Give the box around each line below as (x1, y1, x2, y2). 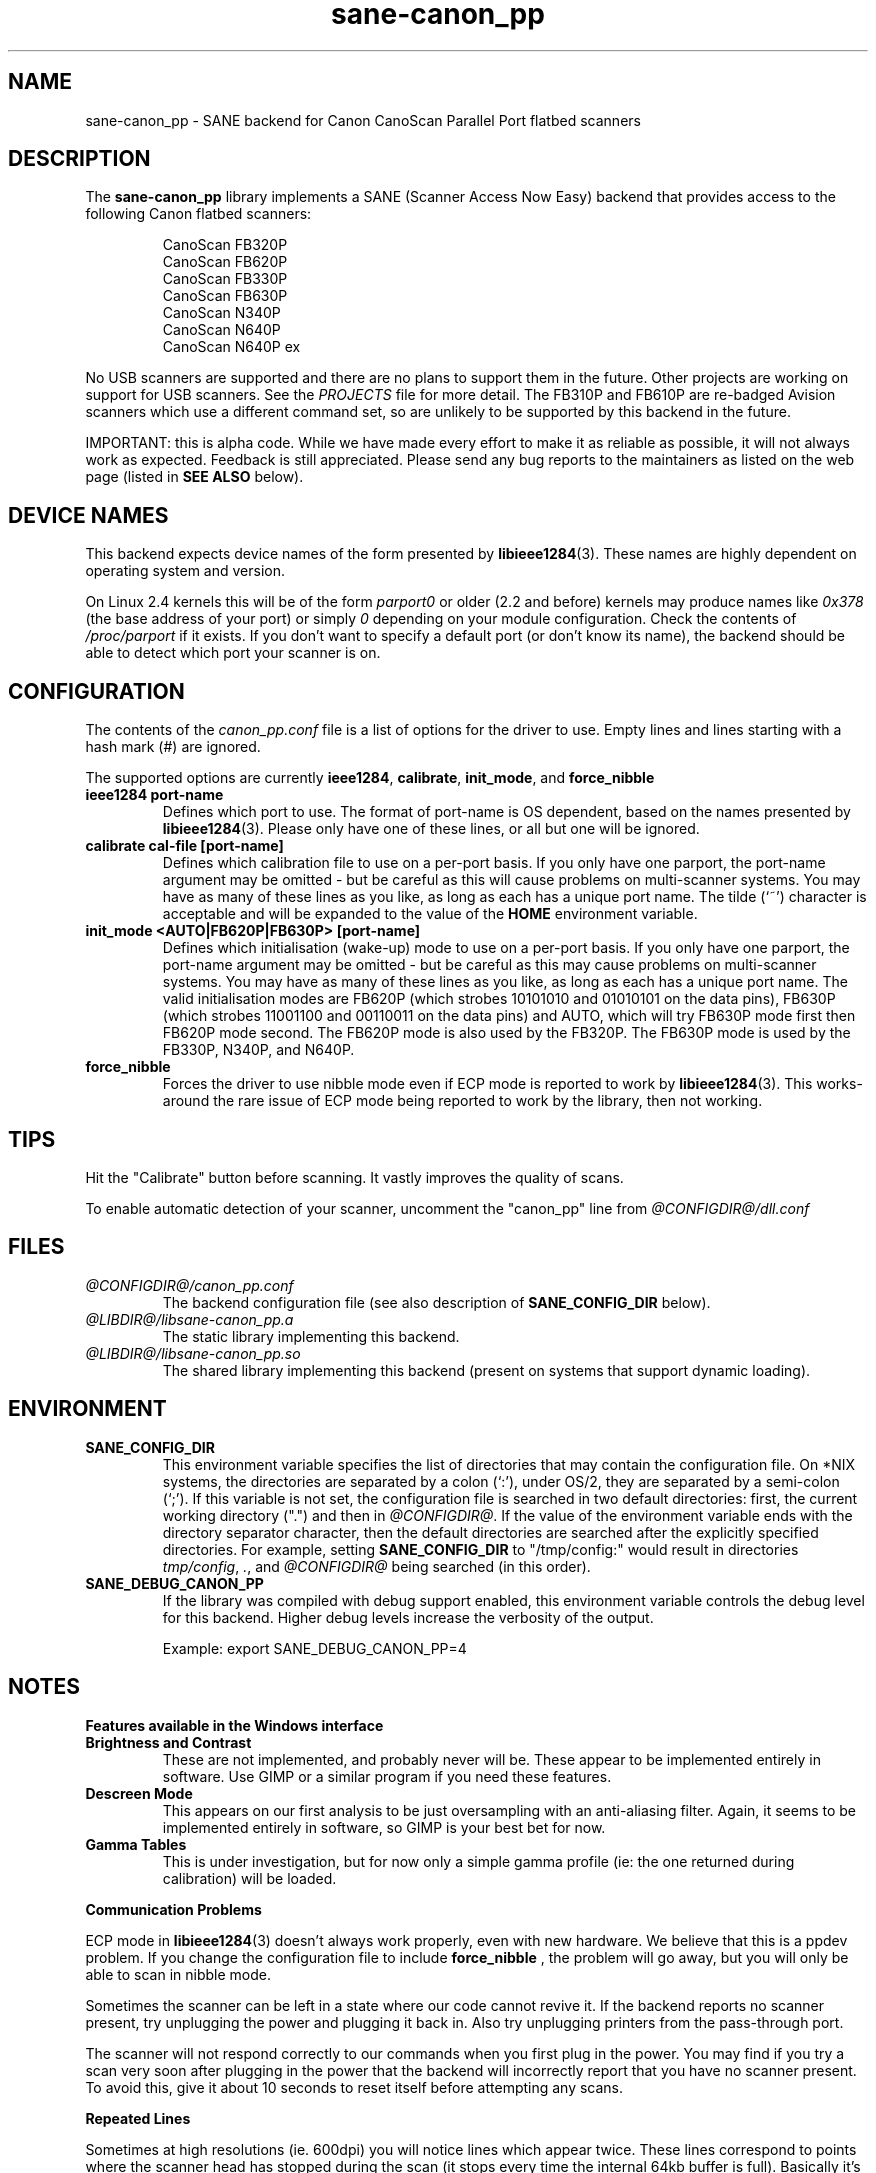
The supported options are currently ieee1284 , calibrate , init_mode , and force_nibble (85, 769, 655, 787)
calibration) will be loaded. (162, 1869, 337, 1887)
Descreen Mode (85, 1784, 193, 1802)
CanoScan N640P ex (162, 338, 301, 356)
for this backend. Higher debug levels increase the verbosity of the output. (162, 1608, 654, 1626)
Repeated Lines (85, 2109, 191, 2127)
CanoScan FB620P (162, 253, 288, 271)
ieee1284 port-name (85, 786, 224, 804)
